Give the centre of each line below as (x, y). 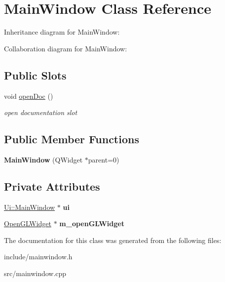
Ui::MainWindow (30, 207)
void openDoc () (29, 96)
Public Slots (35, 75)
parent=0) (104, 159)
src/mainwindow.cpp (35, 273)
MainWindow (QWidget (43, 159)
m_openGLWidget (92, 223)
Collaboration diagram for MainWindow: (66, 48)
